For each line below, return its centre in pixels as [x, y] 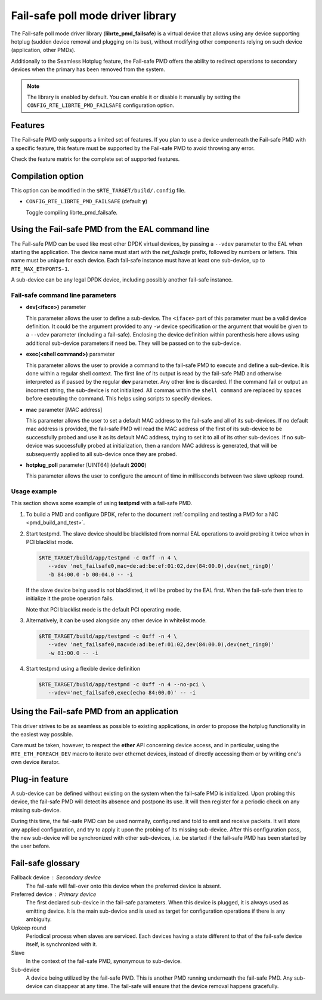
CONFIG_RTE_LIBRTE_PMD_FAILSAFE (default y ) [87, 201]
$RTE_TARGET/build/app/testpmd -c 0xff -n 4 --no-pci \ [122, 684]
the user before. [31, 846]
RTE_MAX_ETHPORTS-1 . [40, 268]
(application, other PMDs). [43, 50]
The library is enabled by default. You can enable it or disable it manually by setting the [134, 97]
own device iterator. [35, 762]
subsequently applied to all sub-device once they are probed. [101, 454]
